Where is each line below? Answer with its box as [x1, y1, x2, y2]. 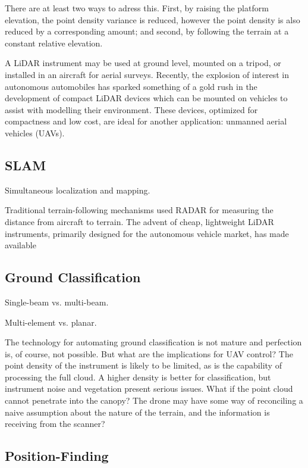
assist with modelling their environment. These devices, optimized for [5, 103, 258, 116]
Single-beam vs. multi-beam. [5, 295, 109, 308]
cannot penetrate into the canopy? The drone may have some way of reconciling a [5, 394, 303, 407]
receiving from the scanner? [5, 417, 105, 430]
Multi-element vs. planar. [5, 316, 97, 328]
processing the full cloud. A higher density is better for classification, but [5, 370, 271, 383]
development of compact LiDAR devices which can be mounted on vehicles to [5, 92, 288, 104]
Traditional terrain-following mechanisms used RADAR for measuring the [5, 204, 274, 216]
